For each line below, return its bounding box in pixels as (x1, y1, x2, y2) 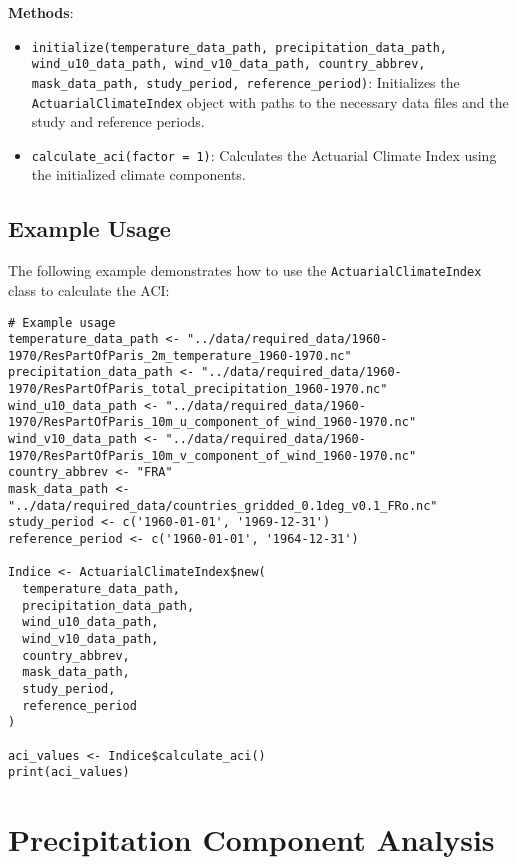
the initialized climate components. (31, 164, 246, 185)
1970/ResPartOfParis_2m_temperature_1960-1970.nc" (8, 348, 352, 363)
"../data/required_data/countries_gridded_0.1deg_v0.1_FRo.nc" (8, 498, 438, 513)
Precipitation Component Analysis (8, 819, 495, 860)
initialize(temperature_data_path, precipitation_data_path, (31, 40, 448, 55)
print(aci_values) (8, 765, 130, 780)
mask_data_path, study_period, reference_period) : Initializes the (31, 71, 460, 92)
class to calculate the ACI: (8, 279, 170, 300)
